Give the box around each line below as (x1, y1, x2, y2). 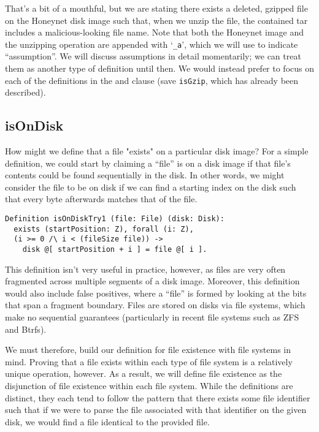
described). (5, 86, 46, 99)
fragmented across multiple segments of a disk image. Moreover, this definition (5, 275, 300, 287)
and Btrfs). (5, 322, 47, 335)
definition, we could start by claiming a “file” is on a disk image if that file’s (5, 156, 291, 169)
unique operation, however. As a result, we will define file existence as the (5, 367, 282, 380)
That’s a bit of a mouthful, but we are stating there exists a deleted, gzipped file (5, 2, 308, 14)
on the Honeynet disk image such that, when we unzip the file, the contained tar (5, 13, 308, 26)
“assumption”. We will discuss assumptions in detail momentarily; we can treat (5, 50, 301, 63)
